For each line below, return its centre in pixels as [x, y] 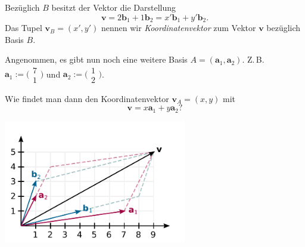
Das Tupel [24, 28]
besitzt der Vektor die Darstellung [114, 7]
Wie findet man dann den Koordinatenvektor [87, 98]
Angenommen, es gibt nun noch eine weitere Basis [96, 59]
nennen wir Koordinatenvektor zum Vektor [178, 28]
